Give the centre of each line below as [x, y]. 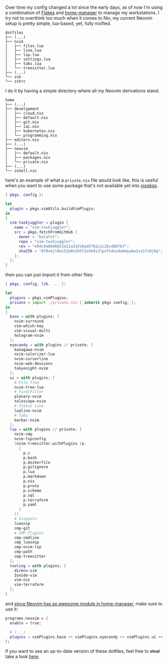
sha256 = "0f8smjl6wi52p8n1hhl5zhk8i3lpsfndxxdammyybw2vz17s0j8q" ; [91, 251]
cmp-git [22, 528]
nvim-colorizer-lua [35, 354]
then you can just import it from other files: [50, 275]
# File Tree [27, 382]
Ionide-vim [26, 575]
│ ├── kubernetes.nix [30, 131]
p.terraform [36, 500]
